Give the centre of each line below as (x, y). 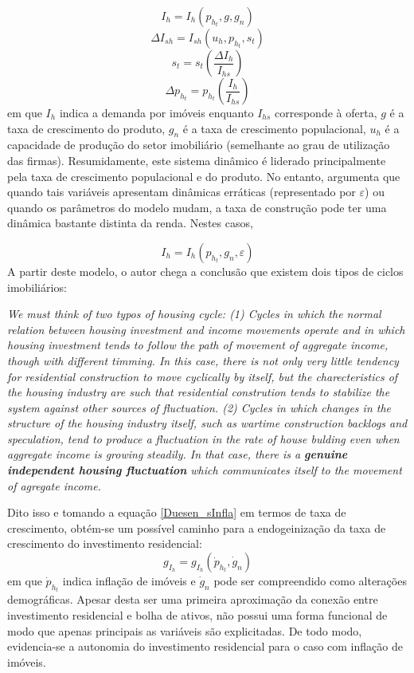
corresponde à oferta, (326, 112)
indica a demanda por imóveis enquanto (156, 112)
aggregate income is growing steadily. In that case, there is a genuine (178, 454)
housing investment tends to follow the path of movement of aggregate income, (198, 345)
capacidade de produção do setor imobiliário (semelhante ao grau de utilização (199, 145)
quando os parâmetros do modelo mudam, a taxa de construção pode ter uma (197, 207)
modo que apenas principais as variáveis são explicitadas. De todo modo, (185, 630)
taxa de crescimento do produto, (86, 128)
